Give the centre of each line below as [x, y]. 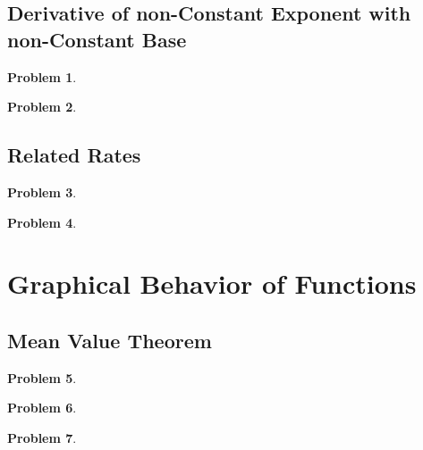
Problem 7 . [42, 437]
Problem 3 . [42, 192]
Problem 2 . [42, 107]
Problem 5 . [42, 377]
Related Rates [74, 155]
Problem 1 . [42, 76]
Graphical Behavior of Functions [212, 283]
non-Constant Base [97, 39]
